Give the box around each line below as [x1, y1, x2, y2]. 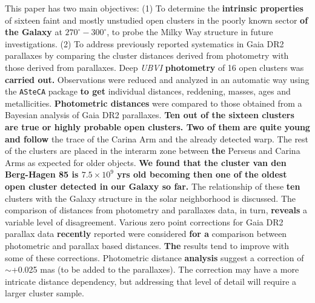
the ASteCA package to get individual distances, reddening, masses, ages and [5, 85, 291, 98]
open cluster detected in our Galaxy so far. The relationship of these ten [5, 179, 300, 192]
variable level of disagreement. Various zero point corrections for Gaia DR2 [5, 215, 283, 228]
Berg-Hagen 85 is [5, 168, 79, 181]
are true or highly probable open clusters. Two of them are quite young [5, 121, 310, 133]
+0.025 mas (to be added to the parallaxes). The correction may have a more [11, 263, 299, 276]
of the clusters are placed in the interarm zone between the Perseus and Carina [5, 144, 300, 157]
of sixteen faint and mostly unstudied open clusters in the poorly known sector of [5, 13, 308, 26]
